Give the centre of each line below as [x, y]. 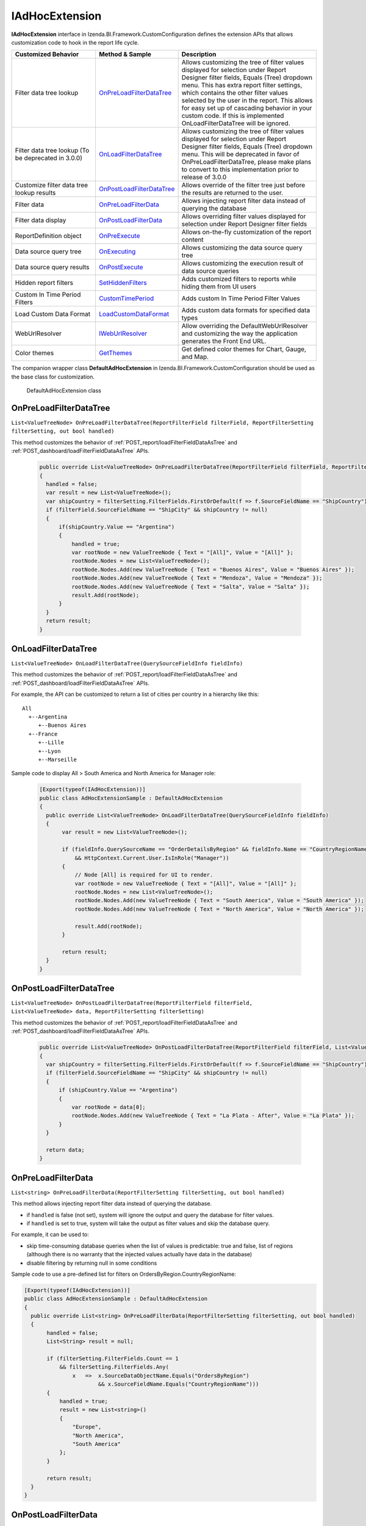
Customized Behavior [47, 54]
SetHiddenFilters [123, 283]
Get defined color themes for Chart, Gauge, [244, 349]
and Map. [195, 357]
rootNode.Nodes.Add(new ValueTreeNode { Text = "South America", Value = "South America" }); [219, 901]
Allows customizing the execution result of [242, 264]
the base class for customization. [53, 377]
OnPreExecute [119, 236]
